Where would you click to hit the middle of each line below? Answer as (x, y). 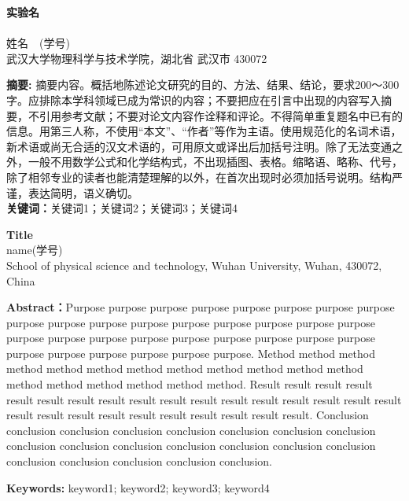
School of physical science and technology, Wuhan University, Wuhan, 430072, (194, 265)
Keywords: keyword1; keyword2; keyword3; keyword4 (138, 487)
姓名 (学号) (38, 43)
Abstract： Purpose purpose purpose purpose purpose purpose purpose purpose (201, 307)
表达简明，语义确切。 (83, 192)
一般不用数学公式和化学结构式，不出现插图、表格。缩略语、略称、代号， (215, 162)
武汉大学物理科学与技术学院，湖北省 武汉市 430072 (137, 58)
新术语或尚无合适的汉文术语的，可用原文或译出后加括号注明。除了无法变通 (199, 146)
